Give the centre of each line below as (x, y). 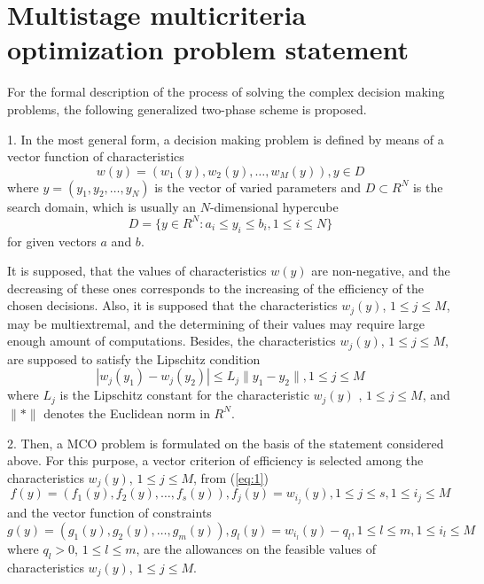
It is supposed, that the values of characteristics (137, 271)
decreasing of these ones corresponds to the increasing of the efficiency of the (215, 288)
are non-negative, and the (381, 271)
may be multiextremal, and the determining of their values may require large (216, 323)
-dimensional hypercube (274, 206)
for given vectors (52, 241)
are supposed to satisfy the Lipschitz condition (134, 358)
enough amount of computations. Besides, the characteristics (172, 341)
